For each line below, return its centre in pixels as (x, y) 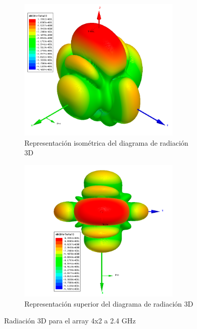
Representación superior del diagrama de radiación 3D (109, 303)
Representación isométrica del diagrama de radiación (106, 142)
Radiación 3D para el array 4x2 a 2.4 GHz (70, 321)
